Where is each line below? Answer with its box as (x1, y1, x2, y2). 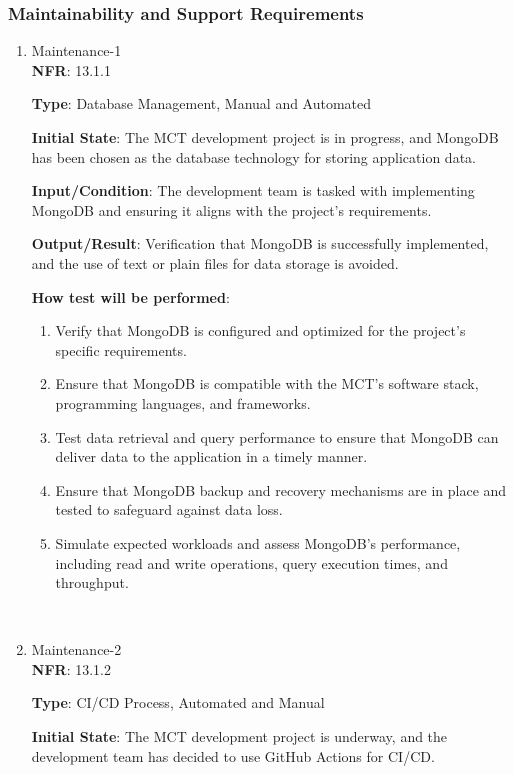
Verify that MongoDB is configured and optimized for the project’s (55, 320, 466, 341)
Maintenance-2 (31, 639, 122, 660)
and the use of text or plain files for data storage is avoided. (31, 252, 399, 273)
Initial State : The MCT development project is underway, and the (31, 726, 448, 747)
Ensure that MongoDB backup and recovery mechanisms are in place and (55, 479, 507, 500)
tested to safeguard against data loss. (55, 499, 283, 520)
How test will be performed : (31, 286, 230, 307)
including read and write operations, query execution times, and (55, 552, 448, 573)
